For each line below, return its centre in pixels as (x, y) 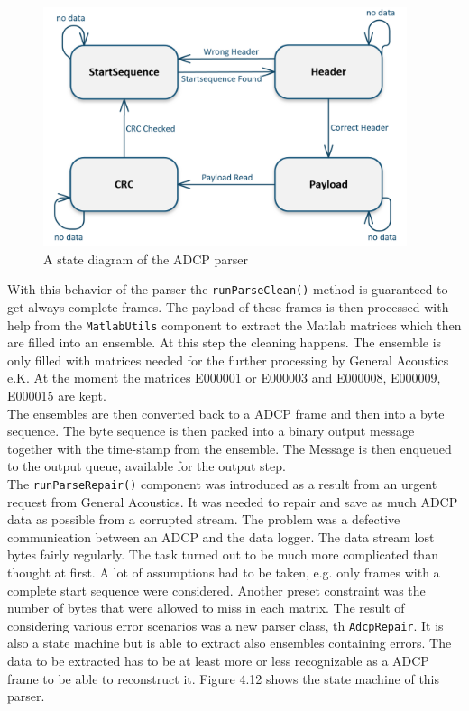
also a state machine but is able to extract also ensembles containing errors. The (230, 643)
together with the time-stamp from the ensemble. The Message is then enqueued (230, 448)
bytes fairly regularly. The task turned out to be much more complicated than (223, 554)
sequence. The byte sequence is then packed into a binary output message (211, 431)
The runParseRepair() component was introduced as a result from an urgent (222, 483)
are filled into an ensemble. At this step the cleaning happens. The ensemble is (225, 342)
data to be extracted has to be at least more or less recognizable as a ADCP (218, 661)
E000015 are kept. (57, 395)
